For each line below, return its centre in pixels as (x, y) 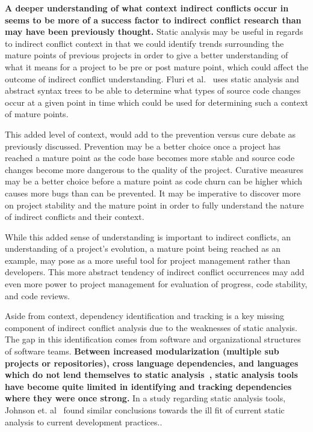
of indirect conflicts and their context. (75, 217)
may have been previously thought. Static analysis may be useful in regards (154, 32)
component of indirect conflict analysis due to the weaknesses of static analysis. (151, 327)
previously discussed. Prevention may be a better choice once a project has (143, 146)
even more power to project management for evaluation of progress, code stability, (156, 284)
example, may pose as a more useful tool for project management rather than (148, 260)
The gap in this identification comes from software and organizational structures (153, 339)
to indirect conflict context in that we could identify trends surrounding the (144, 43)
